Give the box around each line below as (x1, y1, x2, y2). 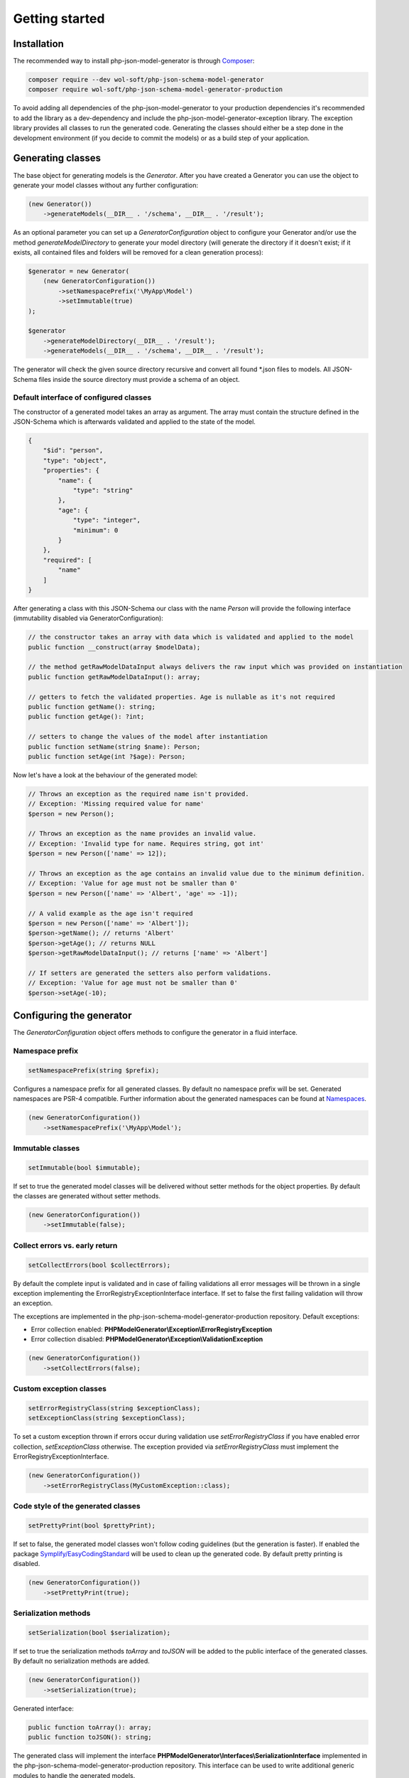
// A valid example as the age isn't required (28, 909, 193, 917)
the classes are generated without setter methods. (13, 1192, 161, 1201)
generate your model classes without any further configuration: (13, 181, 199, 189)
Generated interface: (13, 1704, 75, 1713)
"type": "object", (43, 456, 107, 464)
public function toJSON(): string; (28, 1733, 152, 1742)
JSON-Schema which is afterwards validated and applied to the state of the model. (13, 417, 256, 426)
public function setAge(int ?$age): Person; (28, 752, 186, 760)
